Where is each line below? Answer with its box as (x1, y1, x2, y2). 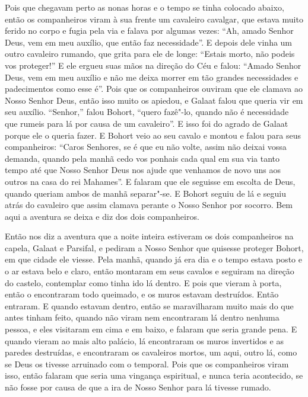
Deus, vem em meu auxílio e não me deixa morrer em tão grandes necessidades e (5, 71, 299, 83)
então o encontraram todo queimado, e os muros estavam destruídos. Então (5, 288, 279, 300)
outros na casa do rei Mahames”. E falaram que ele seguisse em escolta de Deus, (5, 175, 296, 187)
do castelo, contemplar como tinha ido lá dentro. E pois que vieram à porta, (5, 276, 282, 289)
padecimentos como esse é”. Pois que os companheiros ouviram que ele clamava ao (5, 82, 303, 95)
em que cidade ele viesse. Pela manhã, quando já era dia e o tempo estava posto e (5, 253, 302, 265)
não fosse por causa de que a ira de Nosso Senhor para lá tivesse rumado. (5, 381, 271, 393)
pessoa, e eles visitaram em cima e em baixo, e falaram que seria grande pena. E (5, 323, 297, 335)
